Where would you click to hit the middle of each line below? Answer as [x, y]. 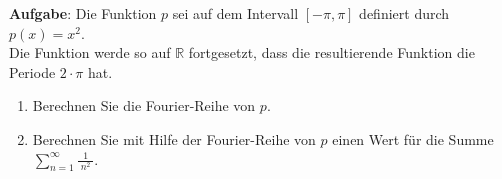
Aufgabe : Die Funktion [83, 13]
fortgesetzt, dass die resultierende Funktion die [331, 52]
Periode [32, 71]
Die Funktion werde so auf [90, 52]
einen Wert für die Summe [413, 138]
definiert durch [404, 13]
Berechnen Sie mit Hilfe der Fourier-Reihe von [174, 138]
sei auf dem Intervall [235, 13]
